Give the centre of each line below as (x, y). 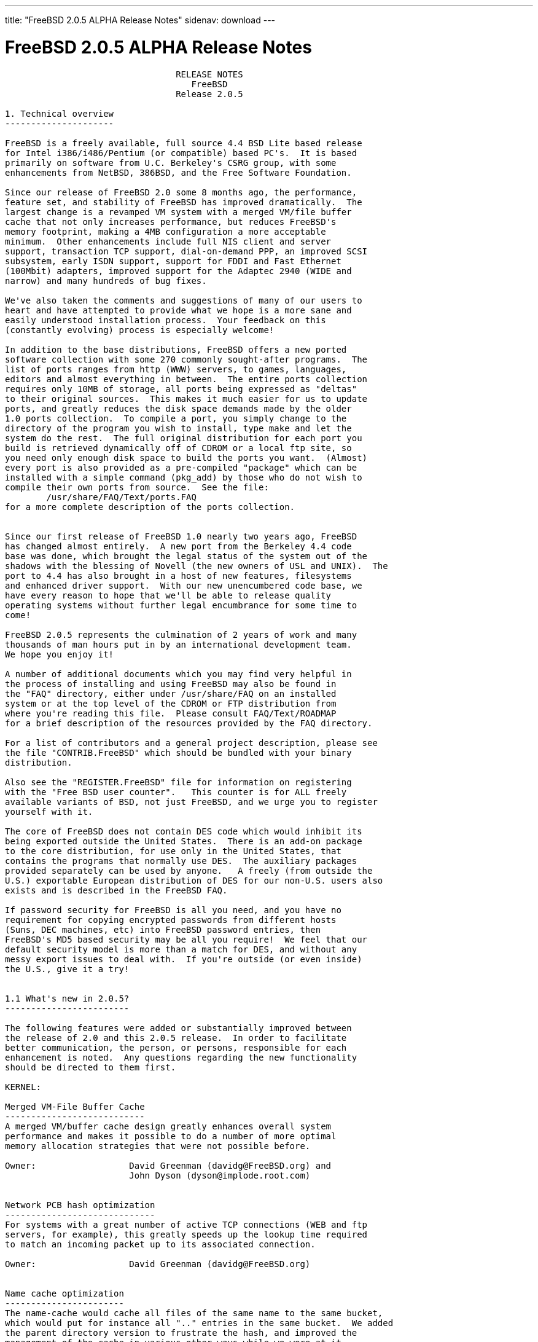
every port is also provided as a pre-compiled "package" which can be (181, 467)
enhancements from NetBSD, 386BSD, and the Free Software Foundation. (178, 172)
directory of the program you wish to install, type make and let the (178, 428)
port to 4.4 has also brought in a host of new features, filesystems (178, 575)
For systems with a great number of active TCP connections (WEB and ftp (186, 1224)
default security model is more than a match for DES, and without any (181, 949)
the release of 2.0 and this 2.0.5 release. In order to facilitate (176, 1038)
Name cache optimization (64, 1293)
